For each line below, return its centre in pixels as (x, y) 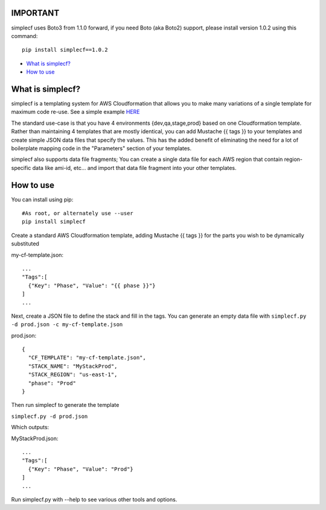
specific (21, 168)
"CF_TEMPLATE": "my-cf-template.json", (87, 358)
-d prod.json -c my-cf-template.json (67, 325)
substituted (25, 244)
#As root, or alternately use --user (78, 213)
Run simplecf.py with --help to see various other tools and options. (94, 499)
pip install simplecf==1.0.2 (65, 50)
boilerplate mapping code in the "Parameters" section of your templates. (101, 148)
